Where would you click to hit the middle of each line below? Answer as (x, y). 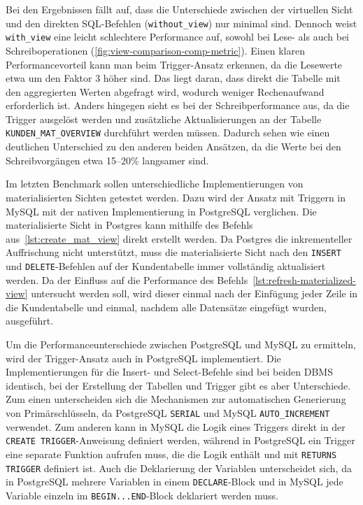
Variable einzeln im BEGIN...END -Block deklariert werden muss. (142, 495)
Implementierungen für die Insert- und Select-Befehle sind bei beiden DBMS (169, 372)
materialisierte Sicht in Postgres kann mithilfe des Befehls (129, 225)
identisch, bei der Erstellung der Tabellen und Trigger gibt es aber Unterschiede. (178, 385)
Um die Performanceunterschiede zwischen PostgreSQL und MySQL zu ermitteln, (181, 344)
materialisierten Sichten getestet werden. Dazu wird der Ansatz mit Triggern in (176, 197)
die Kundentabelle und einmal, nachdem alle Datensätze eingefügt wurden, (166, 307)
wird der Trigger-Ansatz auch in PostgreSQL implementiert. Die (143, 358)
